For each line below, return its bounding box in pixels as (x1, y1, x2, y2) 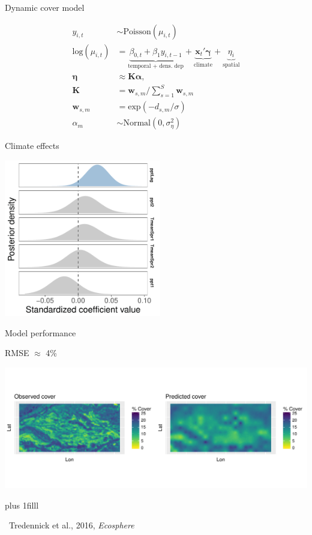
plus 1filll (5, 498, 39, 511)
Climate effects (5, 139, 59, 152)
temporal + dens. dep (128, 63, 184, 70)
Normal (123, 119, 151, 128)
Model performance (5, 326, 76, 339)
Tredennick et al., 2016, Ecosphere (8, 519, 134, 531)
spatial (223, 62, 240, 68)
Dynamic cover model (5, 1, 85, 13)
